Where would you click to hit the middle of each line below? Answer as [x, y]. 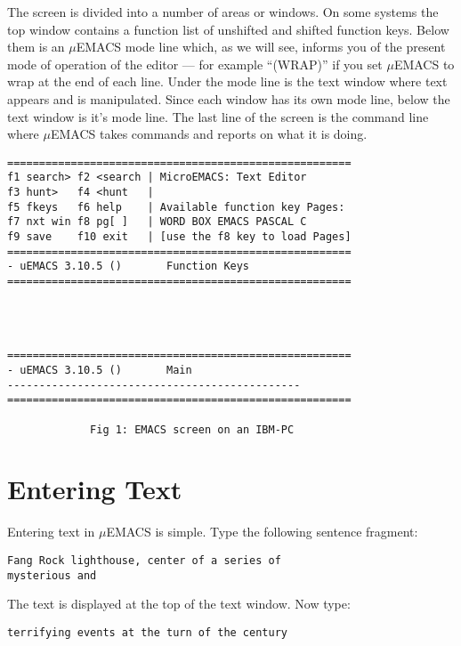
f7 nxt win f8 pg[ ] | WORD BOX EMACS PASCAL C [157, 222]
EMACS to [424, 64]
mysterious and [52, 575]
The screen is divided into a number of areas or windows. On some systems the [223, 12]
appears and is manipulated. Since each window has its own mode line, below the [229, 98]
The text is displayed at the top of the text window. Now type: [179, 604]
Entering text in [51, 532]
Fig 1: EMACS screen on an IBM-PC [192, 429]
